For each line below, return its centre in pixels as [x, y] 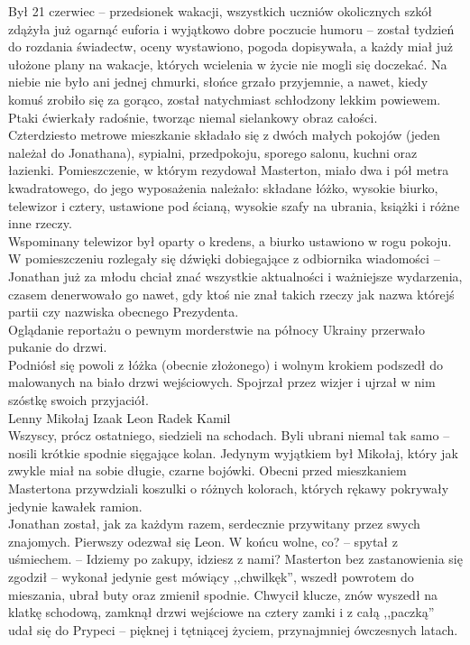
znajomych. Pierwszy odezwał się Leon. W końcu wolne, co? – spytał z [203, 541]
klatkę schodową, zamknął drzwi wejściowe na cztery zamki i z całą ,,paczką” [221, 612]
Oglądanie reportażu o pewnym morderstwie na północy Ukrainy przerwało [217, 329]
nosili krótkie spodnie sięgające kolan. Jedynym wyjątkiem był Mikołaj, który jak [233, 452]
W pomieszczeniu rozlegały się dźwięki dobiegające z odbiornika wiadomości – [224, 258]
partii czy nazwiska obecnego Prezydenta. [124, 312]
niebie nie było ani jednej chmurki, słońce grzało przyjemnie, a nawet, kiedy [218, 82]
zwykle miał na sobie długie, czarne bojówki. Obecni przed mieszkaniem [207, 470]
